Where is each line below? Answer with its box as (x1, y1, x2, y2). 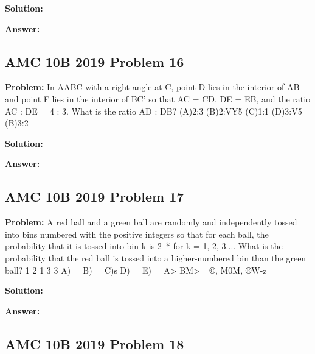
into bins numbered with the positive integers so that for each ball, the (5, 227, 269, 240)
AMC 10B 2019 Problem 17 (5, 187, 184, 206)
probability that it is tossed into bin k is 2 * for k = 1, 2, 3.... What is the (5, 239, 283, 252)
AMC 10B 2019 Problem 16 (5, 52, 184, 71)
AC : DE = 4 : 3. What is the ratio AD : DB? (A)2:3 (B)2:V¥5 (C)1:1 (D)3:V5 (5, 104, 302, 117)
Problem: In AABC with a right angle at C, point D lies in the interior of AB (5, 80, 300, 93)
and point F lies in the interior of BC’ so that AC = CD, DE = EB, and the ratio (5, 92, 311, 105)
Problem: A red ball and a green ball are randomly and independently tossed (5, 216, 297, 228)
